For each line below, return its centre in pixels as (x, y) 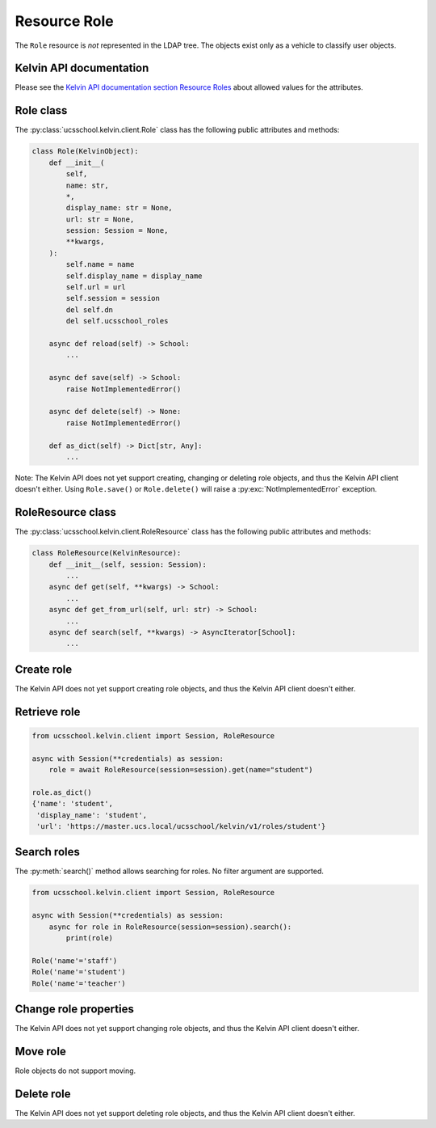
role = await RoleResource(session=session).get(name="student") (181, 769)
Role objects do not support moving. (75, 1071)
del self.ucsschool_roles (117, 321)
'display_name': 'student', (92, 815)
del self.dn (89, 310)
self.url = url (96, 287)
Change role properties (75, 1009)
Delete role (43, 1094)
